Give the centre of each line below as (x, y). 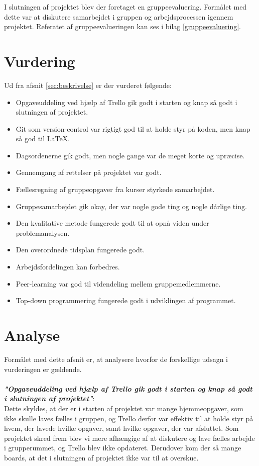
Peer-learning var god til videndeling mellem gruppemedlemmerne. (118, 283)
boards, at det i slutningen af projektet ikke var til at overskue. (101, 457)
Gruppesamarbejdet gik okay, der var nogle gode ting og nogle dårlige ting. (131, 206)
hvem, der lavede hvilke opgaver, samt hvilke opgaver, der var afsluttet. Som (121, 428)
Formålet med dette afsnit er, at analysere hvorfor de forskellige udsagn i (116, 359)
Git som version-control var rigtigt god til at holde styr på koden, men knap (133, 128)
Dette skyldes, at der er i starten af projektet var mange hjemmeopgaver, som (124, 408)
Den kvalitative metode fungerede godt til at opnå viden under (112, 223)
